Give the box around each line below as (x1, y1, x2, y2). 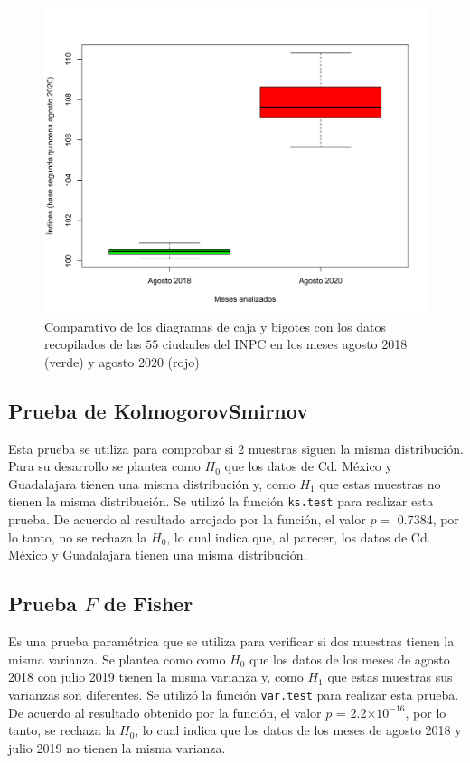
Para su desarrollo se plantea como (8, 457, 201, 476)
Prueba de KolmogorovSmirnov (8, 396, 308, 424)
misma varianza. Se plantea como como (8, 649, 226, 668)
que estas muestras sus (327, 667, 453, 686)
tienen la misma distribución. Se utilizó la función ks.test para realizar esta (8, 492, 434, 511)
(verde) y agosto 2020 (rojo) (44, 352, 200, 371)
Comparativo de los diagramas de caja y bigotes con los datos (44, 316, 387, 335)
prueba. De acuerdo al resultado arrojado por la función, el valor (8, 510, 366, 529)
